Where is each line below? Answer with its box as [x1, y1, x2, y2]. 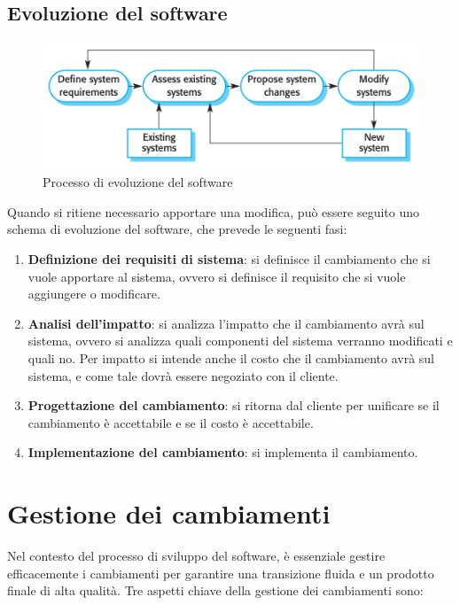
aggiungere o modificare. [27, 284, 160, 303]
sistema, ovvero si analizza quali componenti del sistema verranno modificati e [27, 331, 453, 350]
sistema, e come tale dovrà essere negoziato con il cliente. [27, 366, 339, 384]
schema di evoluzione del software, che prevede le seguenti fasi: [7, 220, 347, 238]
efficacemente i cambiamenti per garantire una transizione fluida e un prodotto [7, 563, 434, 582]
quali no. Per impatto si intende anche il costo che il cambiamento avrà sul [27, 348, 434, 367]
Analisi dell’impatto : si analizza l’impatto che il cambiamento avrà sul [27, 314, 425, 332]
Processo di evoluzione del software [43, 173, 233, 191]
